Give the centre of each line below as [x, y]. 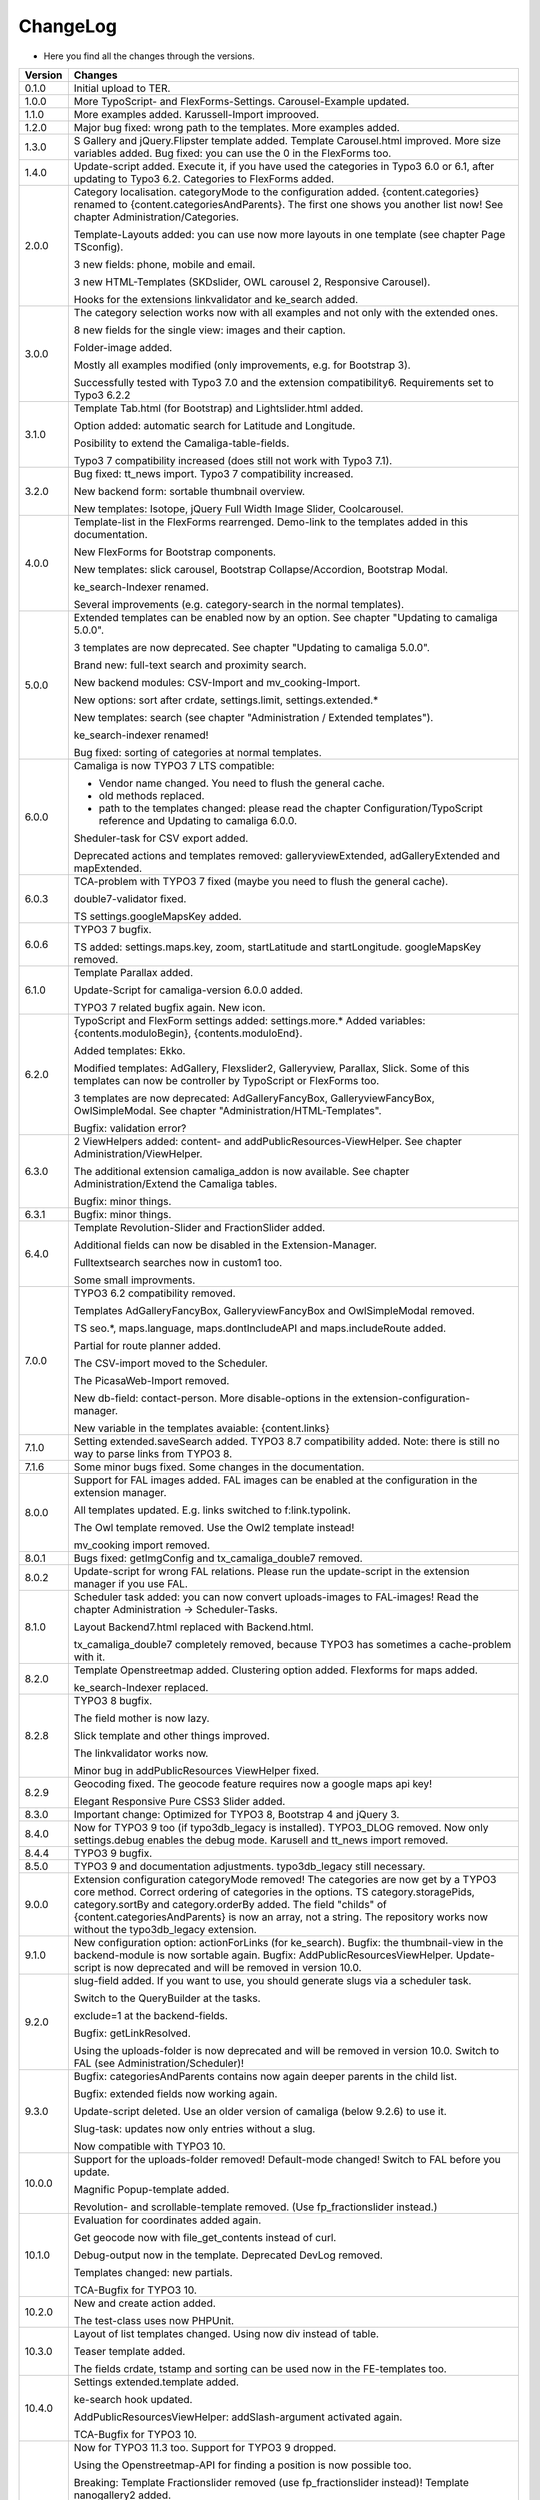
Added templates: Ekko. [129, 1050]
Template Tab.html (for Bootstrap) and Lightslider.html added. [218, 408]
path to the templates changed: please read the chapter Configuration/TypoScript [291, 808]
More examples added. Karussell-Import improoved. [196, 114]
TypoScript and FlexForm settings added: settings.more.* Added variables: [249, 1020]
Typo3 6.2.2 [102, 395]
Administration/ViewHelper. [138, 1153]
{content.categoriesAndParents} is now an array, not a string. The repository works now [281, 1917]
